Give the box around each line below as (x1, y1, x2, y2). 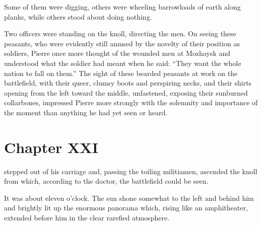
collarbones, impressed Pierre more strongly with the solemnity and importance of (4, 97, 258, 108)
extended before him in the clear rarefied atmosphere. (4, 212, 170, 223)
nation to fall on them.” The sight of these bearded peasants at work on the (4, 67, 238, 78)
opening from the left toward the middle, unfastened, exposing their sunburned (4, 87, 248, 98)
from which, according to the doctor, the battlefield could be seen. (4, 176, 209, 186)
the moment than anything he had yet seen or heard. (4, 107, 168, 117)
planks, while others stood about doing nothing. (4, 11, 152, 22)
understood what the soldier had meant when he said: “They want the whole (4, 57, 241, 68)
